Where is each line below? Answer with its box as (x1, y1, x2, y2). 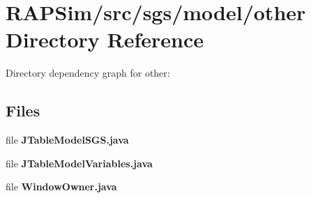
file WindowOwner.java (6, 179, 117, 194)
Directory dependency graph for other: (6, 66, 170, 80)
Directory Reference (6, 25, 204, 54)
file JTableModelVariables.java (6, 155, 153, 170)
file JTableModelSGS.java (6, 132, 129, 147)
